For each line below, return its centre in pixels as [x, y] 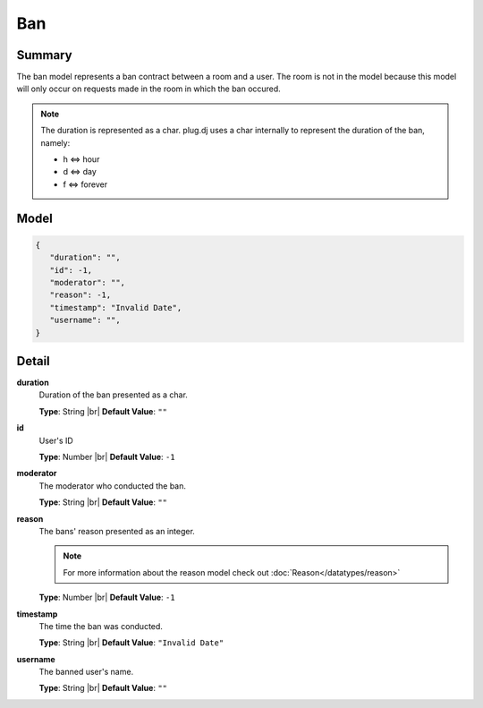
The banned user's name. [86, 672]
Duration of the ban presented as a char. [113, 395]
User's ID [56, 440]
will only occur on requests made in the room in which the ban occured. [148, 89]
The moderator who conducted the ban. [113, 486]
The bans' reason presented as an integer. [117, 531]
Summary [44, 55]
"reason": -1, [80, 295]
